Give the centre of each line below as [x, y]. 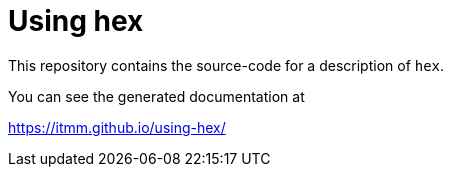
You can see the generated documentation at [156, 96]
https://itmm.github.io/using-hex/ [117, 127]
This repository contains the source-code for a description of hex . [226, 65]
